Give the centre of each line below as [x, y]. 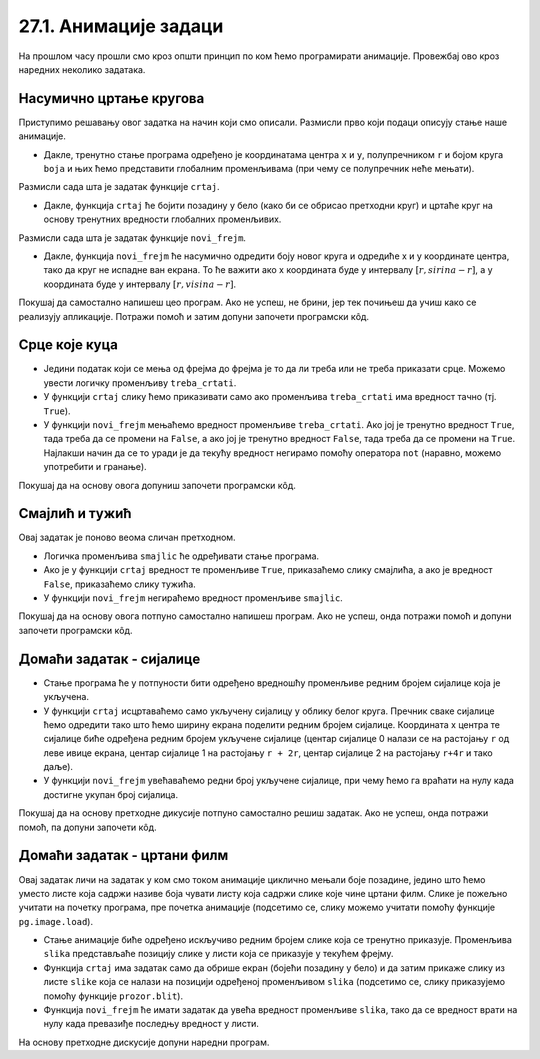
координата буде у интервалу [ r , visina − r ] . [140, 284]
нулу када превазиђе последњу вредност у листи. [151, 1024]
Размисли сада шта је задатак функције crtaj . [119, 187]
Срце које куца [68, 345]
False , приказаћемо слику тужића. [120, 584]
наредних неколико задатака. [82, 69]
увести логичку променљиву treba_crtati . [140, 382]
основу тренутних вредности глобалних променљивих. [162, 219]
